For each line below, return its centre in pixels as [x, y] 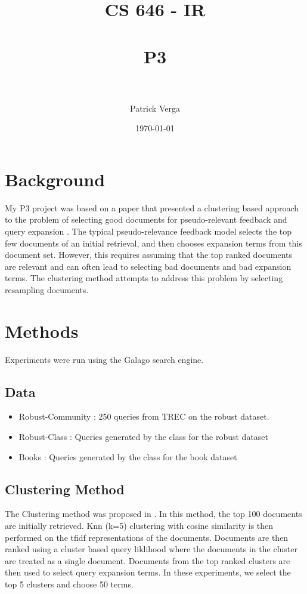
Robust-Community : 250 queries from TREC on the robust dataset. [144, 416]
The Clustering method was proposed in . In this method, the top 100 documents [153, 514]
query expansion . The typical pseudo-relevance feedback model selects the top [148, 231]
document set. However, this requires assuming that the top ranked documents [149, 255]
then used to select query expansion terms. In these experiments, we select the [148, 572]
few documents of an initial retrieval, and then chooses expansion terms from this [153, 243]
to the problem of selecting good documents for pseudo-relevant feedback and [146, 219]
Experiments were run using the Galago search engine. [104, 359]
